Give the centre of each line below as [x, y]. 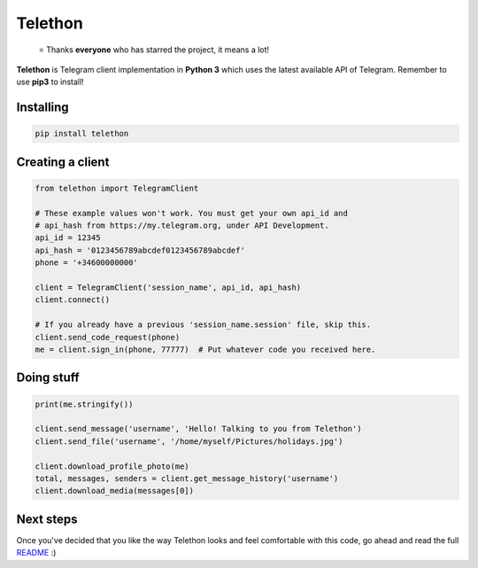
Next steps [47, 519]
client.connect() [73, 300]
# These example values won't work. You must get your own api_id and [192, 213]
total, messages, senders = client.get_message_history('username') [187, 478]
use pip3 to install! [50, 82]
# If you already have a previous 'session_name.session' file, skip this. [203, 325]
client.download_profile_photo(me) [112, 466]
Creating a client [63, 162]
